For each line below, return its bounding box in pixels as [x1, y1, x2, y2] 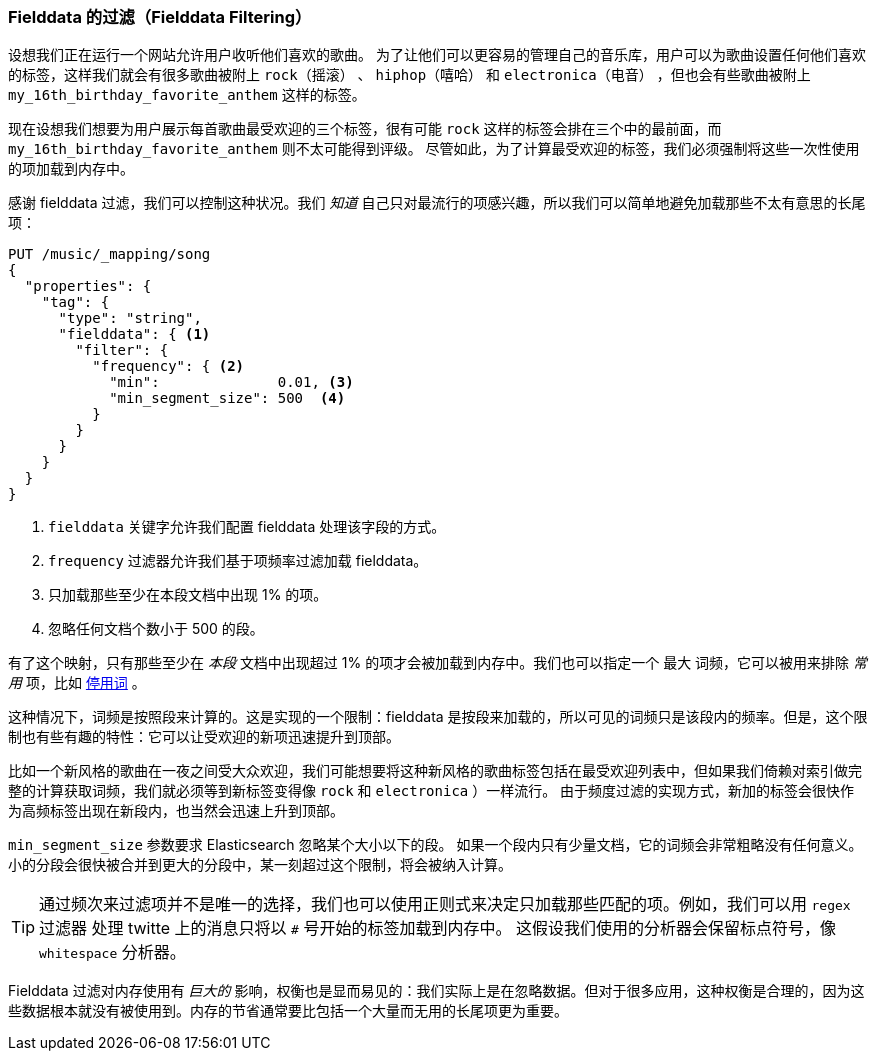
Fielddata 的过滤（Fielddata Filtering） [8, 7, 312, 27]
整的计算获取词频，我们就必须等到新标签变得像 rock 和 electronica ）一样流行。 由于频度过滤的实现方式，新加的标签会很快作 [8, 782, 855, 800]
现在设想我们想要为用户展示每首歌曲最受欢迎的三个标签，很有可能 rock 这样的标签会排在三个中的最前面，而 [8, 120, 722, 138]
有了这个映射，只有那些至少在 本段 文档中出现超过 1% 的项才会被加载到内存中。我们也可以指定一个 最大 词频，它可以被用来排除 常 [8, 654, 868, 672]
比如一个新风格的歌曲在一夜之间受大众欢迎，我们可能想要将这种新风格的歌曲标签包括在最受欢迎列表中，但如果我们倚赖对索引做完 [8, 762, 862, 780]
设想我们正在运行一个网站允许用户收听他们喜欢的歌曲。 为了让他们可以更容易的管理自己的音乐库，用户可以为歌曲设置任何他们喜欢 [8, 46, 866, 64]
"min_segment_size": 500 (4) [109, 390, 346, 407]
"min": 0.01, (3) [109, 374, 354, 391]
